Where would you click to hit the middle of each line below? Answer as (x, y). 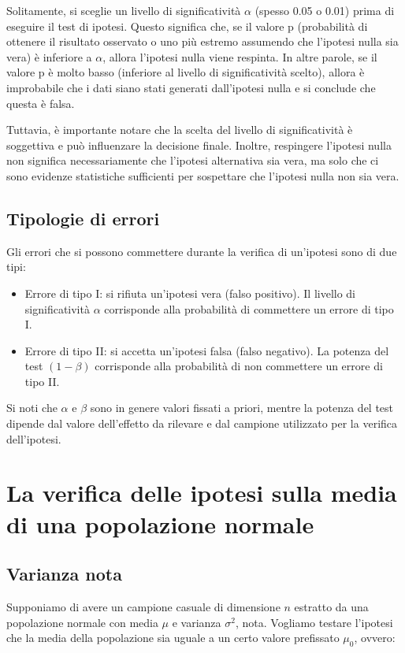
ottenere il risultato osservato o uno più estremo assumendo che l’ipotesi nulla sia (202, 41)
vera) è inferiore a (49, 56)
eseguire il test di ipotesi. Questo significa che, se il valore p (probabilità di (187, 26)
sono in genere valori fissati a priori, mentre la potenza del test (242, 408)
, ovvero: (375, 638)
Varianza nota (64, 574)
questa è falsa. (41, 103)
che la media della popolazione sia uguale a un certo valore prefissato (173, 638)
